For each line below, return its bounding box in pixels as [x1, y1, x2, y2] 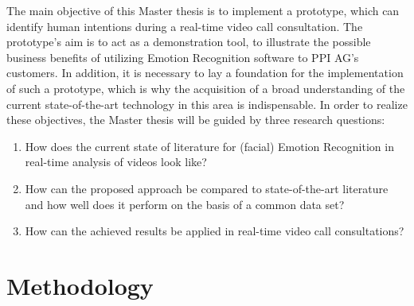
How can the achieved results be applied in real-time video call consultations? [25, 223, 404, 239]
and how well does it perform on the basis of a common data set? [25, 196, 345, 212]
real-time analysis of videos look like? [25, 153, 207, 170]
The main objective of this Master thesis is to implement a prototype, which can [6, 2, 400, 18]
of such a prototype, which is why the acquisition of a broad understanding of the [6, 79, 405, 96]
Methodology [6, 269, 154, 301]
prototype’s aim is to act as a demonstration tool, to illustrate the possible [6, 33, 371, 50]
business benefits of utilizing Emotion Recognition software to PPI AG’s [6, 48, 359, 65]
